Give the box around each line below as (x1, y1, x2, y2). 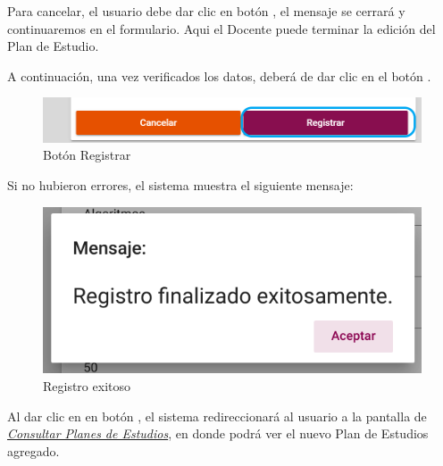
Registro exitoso (43, 376, 130, 395)
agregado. (7, 441, 60, 460)
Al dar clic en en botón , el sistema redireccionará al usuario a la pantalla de (7, 406, 427, 425)
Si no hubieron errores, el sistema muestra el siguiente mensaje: (7, 176, 354, 195)
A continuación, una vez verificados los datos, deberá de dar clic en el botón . (7, 66, 431, 85)
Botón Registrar (43, 146, 131, 164)
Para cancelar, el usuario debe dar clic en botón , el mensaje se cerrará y (7, 2, 405, 20)
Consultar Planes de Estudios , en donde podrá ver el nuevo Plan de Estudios (7, 424, 429, 443)
